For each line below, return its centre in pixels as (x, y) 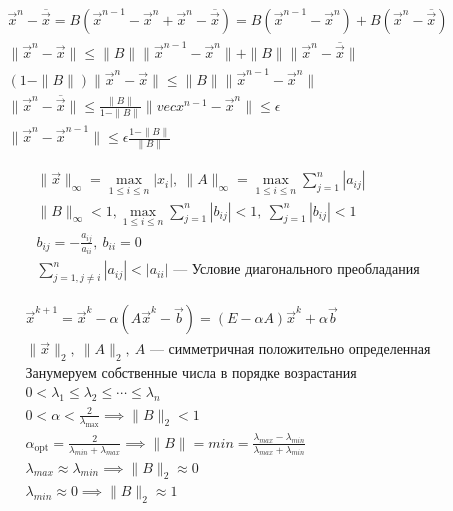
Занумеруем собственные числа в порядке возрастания (191, 374)
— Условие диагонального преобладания (296, 270)
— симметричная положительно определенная (290, 350)
